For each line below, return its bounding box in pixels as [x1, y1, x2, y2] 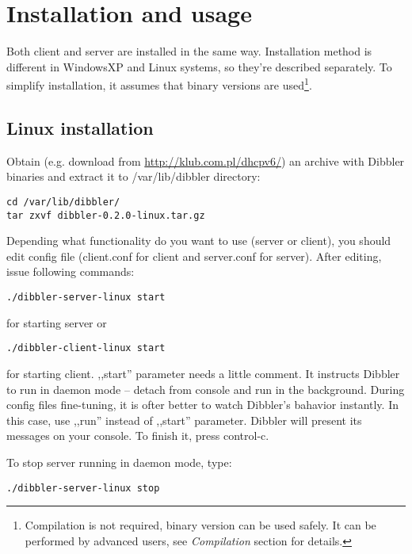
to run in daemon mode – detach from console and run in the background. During [6, 380, 405, 397]
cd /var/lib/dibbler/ [6, 196, 120, 208]
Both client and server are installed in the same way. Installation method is [6, 43, 372, 59]
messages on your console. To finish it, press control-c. [6, 427, 269, 444]
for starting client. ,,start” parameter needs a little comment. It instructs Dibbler [6, 365, 400, 381]
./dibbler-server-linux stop [6, 482, 160, 494]
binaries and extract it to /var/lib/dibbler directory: [6, 168, 261, 185]
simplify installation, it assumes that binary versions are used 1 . [6, 75, 312, 93]
